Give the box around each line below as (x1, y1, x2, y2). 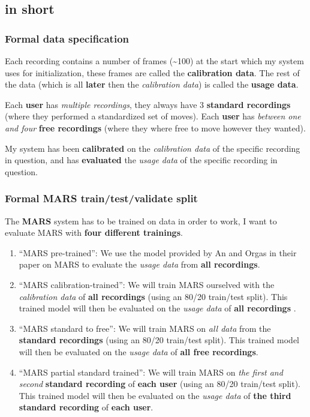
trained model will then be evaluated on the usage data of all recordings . (19, 302, 296, 314)
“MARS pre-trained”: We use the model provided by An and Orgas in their (19, 246, 297, 259)
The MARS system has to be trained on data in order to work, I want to (5, 214, 277, 227)
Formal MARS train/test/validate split (5, 191, 198, 206)
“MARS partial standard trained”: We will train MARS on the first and (19, 365, 283, 378)
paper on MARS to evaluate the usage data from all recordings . (19, 258, 260, 271)
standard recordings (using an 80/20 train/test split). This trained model (19, 334, 299, 346)
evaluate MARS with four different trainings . (5, 226, 183, 239)
